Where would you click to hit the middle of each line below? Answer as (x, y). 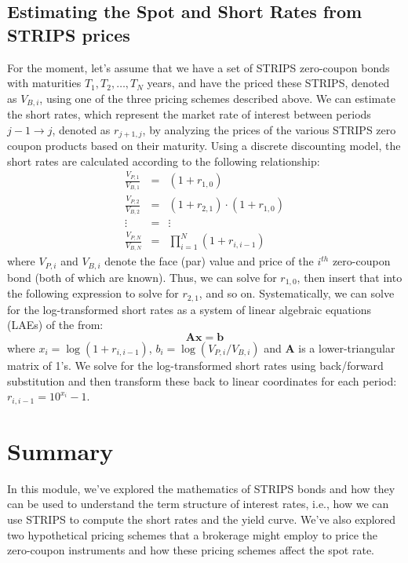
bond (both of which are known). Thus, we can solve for (142, 277)
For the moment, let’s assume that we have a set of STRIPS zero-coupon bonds (199, 67)
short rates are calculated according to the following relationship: (164, 161)
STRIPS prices (69, 34)
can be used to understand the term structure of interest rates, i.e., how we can (198, 504)
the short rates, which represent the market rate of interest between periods (189, 114)
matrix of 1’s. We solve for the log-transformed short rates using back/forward (195, 365)
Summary (60, 450)
